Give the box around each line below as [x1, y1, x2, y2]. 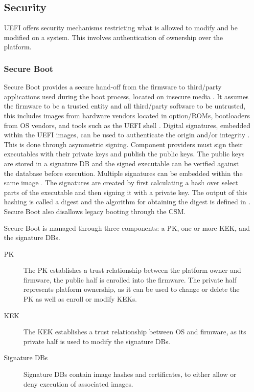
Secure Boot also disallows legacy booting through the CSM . [4, 206, 186, 216]
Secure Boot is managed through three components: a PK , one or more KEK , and [4, 222, 250, 233]
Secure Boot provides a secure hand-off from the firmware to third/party [4, 82, 222, 92]
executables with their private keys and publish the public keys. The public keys [4, 149, 245, 159]
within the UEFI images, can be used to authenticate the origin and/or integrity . [4, 130, 250, 140]
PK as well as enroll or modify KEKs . [23, 294, 137, 304]
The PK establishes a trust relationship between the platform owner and [23, 265, 241, 275]
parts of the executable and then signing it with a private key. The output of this [4, 187, 248, 197]
